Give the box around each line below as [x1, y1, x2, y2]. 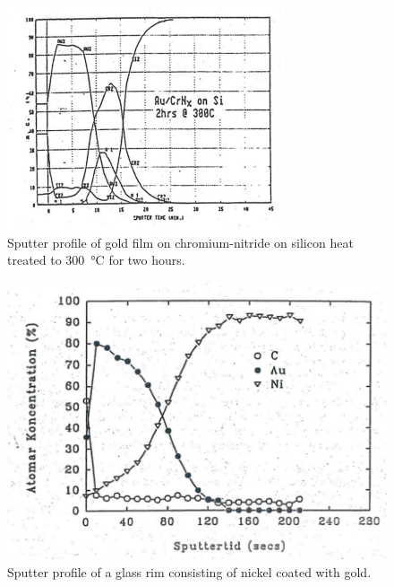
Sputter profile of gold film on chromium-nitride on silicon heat [7, 232, 354, 251]
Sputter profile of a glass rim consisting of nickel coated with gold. [7, 563, 372, 582]
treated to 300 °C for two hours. [7, 250, 185, 269]
